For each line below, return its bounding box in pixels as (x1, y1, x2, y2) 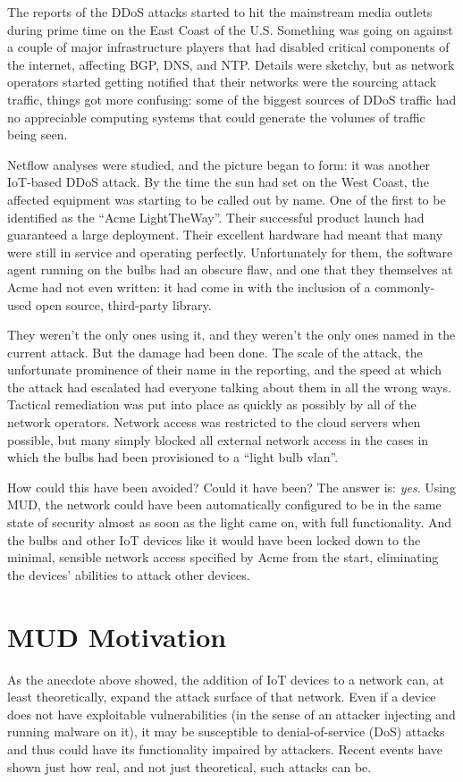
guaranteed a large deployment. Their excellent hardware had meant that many (7, 225, 443, 244)
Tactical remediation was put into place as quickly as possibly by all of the (7, 395, 417, 414)
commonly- (375, 277, 435, 296)
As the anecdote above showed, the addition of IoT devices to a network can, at (7, 669, 445, 688)
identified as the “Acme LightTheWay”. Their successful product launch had (7, 207, 425, 226)
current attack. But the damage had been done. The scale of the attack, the (7, 342, 423, 361)
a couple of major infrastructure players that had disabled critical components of (7, 38, 450, 56)
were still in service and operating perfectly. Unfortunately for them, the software (7, 242, 453, 261)
